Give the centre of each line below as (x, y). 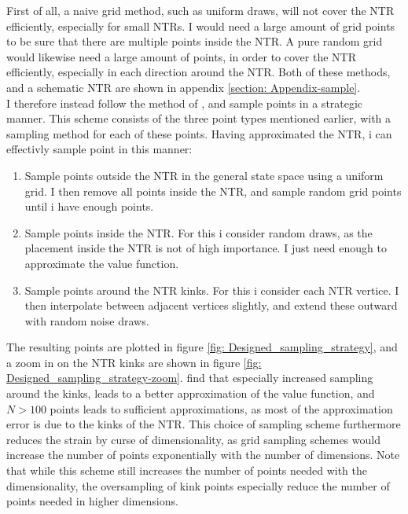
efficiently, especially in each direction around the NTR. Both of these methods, (198, 72)
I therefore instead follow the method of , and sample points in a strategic (185, 103)
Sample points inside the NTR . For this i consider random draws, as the (198, 232)
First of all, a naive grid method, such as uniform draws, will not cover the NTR (200, 10)
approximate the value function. (102, 263)
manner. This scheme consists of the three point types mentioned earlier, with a (199, 118)
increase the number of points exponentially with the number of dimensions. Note (203, 455)
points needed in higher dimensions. (92, 501)
